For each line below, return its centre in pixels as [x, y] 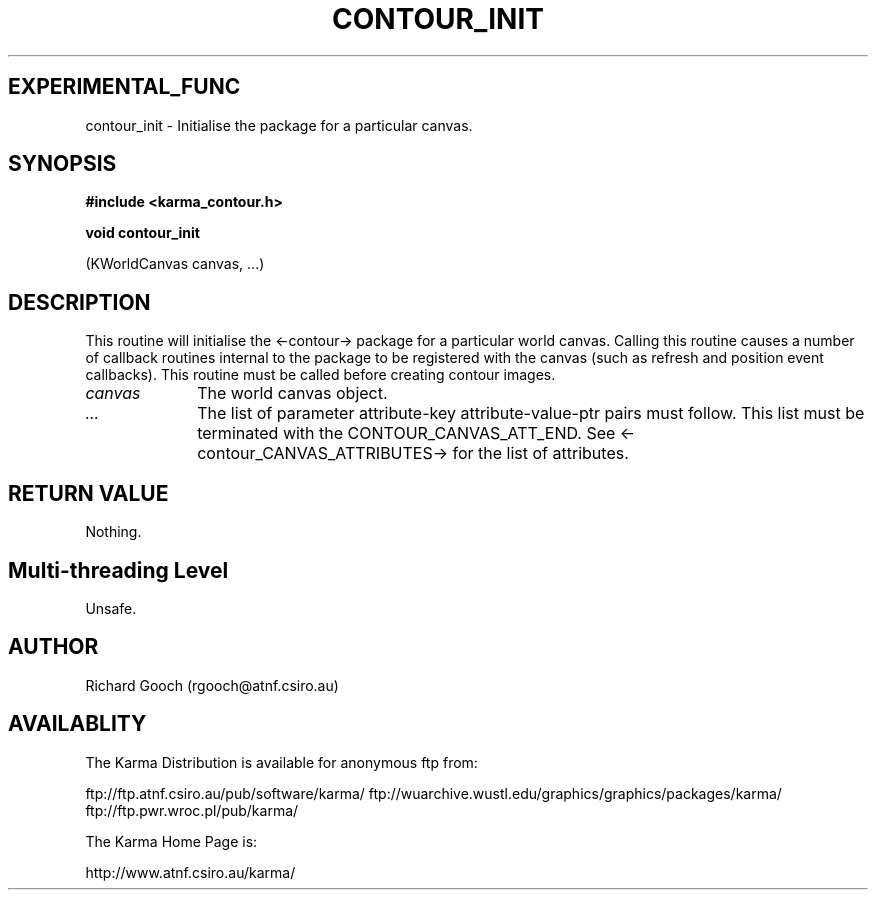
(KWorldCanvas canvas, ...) [175, 264]
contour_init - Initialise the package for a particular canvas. [279, 125]
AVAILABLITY [77, 724]
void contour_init [142, 233]
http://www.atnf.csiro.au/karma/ [190, 872]
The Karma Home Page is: [171, 841]
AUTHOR [53, 647]
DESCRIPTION [79, 302]
